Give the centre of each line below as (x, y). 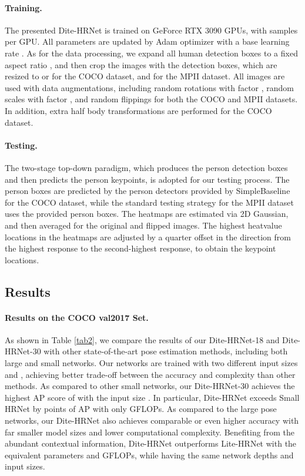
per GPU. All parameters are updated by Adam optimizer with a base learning (147, 41)
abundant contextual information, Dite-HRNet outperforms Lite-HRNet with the (151, 443)
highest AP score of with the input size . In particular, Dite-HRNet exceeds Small (152, 397)
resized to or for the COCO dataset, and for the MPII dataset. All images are (145, 76)
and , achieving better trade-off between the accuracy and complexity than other (150, 374)
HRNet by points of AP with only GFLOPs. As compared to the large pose (141, 409)
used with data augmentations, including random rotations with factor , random (149, 87)
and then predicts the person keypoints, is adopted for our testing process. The (147, 179)
